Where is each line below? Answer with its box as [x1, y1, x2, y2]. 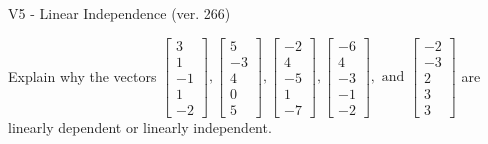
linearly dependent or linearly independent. [8, 116, 272, 137]
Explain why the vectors [8, 65, 157, 86]
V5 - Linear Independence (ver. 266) [8, 3, 231, 23]
